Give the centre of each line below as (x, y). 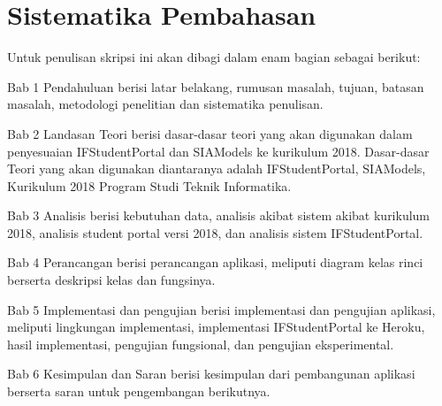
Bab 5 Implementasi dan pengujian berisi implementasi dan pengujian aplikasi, (221, 309)
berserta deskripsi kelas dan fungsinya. (111, 280)
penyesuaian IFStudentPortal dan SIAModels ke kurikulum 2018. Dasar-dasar (218, 151)
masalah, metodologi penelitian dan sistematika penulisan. (165, 104)
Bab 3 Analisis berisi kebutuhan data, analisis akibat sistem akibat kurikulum (219, 215)
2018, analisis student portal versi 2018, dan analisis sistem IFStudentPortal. (215, 232)
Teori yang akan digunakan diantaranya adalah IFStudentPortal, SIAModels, (217, 169)
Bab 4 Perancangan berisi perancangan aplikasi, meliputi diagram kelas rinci (215, 262)
